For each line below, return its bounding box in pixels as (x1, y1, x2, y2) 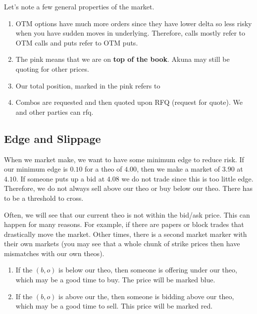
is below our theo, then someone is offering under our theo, (58, 265, 237, 275)
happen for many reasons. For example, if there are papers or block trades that (4, 219, 244, 229)
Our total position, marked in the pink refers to (15, 80, 160, 90)
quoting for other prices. (15, 63, 89, 74)
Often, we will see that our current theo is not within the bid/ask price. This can (4, 209, 250, 220)
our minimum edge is (4, 164, 68, 174)
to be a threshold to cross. (4, 192, 84, 203)
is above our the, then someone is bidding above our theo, (58, 291, 234, 301)
